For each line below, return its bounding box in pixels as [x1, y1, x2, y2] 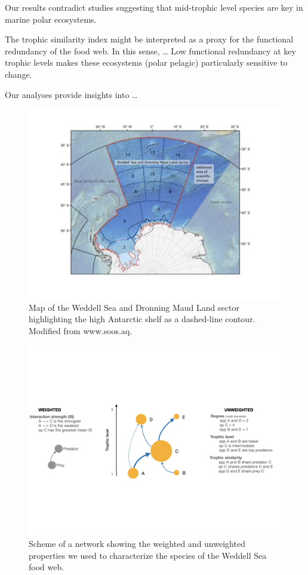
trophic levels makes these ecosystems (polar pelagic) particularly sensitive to [5, 56, 288, 69]
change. [5, 68, 32, 80]
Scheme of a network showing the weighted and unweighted [29, 537, 245, 550]
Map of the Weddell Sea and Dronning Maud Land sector [29, 301, 239, 313]
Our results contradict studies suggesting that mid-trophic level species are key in [5, 1, 303, 13]
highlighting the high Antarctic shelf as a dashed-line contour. [29, 313, 255, 325]
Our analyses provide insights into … [5, 88, 138, 100]
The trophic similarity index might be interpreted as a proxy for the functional [5, 33, 294, 45]
